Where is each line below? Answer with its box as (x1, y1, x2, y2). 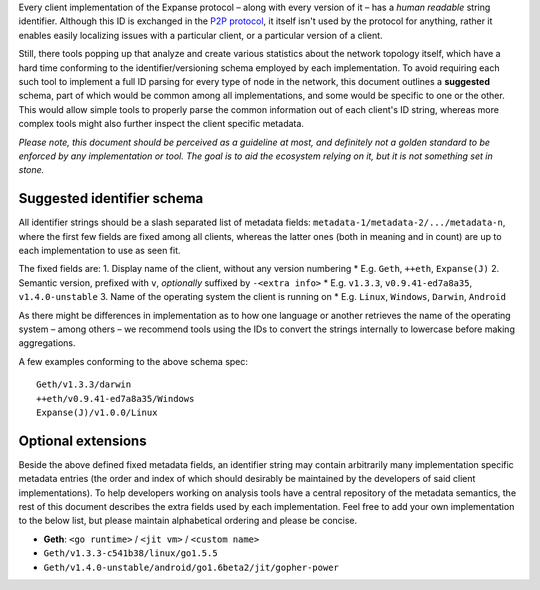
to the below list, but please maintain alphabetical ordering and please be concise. (18, 515, 358, 527)
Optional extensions (18, 432, 147, 449)
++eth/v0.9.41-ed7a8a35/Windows (36, 393, 195, 404)
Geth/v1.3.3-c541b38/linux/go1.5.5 (43, 548, 219, 559)
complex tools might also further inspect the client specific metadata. (18, 118, 305, 130)
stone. (18, 164, 45, 176)
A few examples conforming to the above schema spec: (18, 355, 249, 367)
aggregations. (18, 337, 76, 349)
